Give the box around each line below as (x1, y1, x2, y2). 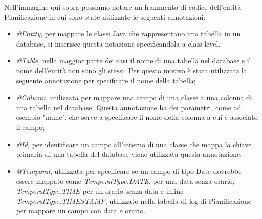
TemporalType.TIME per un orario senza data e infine (16, 185, 184, 196)
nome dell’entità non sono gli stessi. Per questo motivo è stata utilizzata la (16, 65, 247, 75)
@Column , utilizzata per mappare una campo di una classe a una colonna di (16, 92, 252, 103)
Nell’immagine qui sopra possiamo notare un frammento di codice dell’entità (4, 2, 241, 12)
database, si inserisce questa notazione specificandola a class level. (16, 38, 221, 49)
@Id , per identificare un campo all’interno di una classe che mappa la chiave (16, 139, 252, 149)
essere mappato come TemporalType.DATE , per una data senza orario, (16, 176, 235, 186)
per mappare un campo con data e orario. (16, 205, 146, 216)
